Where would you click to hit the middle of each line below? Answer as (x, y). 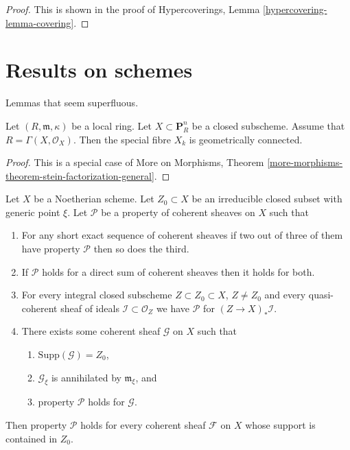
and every (285, 295)
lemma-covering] (40, 22)
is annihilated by (86, 377)
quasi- (321, 295)
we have (173, 308)
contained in (32, 438)
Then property (36, 425)
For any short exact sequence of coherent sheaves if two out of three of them (182, 235)
